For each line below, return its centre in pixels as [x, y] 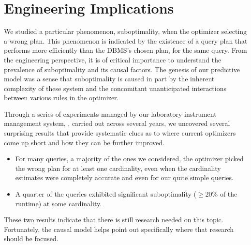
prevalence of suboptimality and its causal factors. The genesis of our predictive [122, 69]
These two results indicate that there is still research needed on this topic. [114, 220]
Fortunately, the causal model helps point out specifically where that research [119, 229]
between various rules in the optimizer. [61, 98]
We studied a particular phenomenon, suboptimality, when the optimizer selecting [125, 31]
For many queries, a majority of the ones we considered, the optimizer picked [129, 159]
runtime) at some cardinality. [59, 203]
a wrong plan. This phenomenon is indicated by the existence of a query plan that [126, 40]
